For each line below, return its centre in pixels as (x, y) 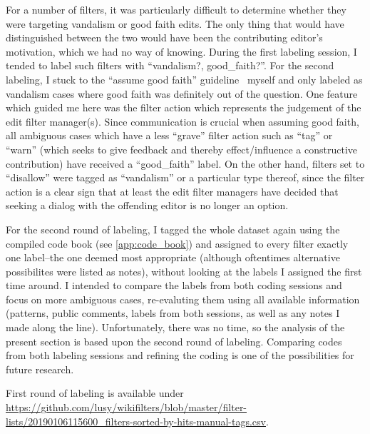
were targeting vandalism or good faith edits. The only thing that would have (175, 23)
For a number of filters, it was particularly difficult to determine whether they (176, 9)
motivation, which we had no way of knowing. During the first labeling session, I (181, 51)
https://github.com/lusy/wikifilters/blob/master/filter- (127, 407)
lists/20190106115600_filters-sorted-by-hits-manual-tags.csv (136, 421)
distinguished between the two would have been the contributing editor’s (164, 37)
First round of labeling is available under (95, 393)
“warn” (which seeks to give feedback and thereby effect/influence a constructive (182, 149)
